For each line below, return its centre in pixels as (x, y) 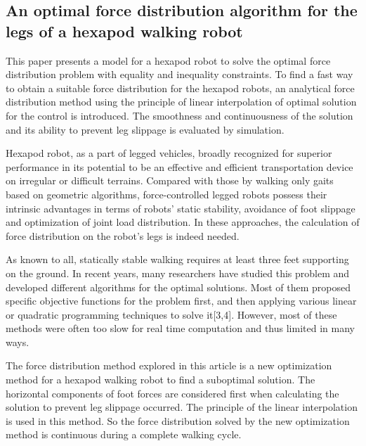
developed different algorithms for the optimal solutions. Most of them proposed (178, 287)
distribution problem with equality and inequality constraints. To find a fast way (179, 74)
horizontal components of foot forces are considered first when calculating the (172, 393)
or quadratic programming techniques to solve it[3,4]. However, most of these (171, 314)
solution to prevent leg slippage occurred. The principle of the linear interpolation (182, 407)
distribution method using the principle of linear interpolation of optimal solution (181, 102)
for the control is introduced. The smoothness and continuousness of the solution (179, 115)
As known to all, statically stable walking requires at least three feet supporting (177, 259)
